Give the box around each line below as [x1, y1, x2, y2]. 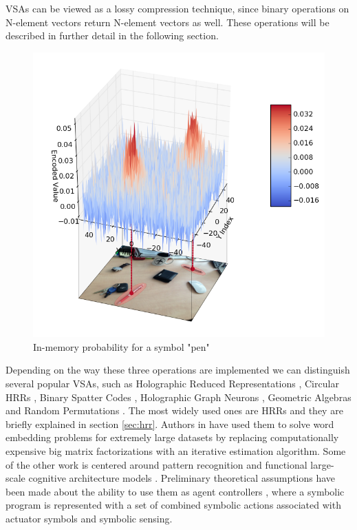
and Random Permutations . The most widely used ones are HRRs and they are [6, 403, 343, 418]
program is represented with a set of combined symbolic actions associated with [6, 498, 341, 512]
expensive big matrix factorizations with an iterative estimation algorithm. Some [6, 444, 346, 458]
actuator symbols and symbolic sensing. [6, 511, 173, 526]
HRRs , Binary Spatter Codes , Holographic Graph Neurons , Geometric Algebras [6, 389, 351, 404]
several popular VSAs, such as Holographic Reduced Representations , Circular [6, 376, 339, 391]
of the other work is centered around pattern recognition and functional [6, 457, 307, 471]
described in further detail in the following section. [6, 28, 219, 43]
